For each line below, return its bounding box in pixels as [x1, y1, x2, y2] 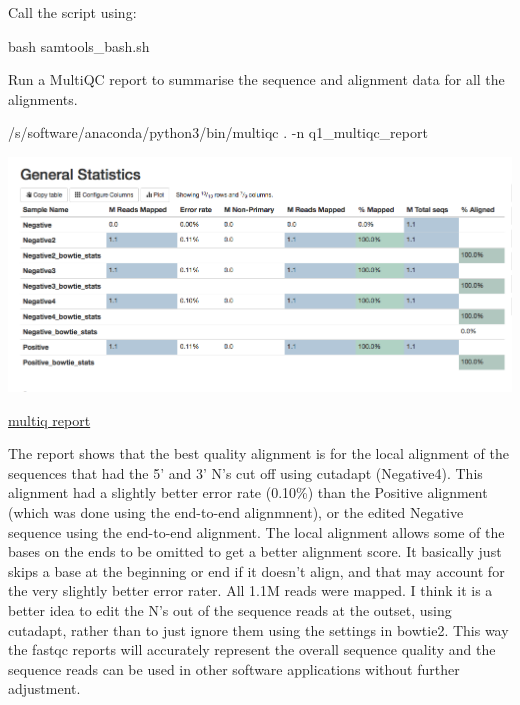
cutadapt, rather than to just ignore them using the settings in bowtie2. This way [8, 619, 509, 640]
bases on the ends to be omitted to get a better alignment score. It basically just [8, 541, 502, 562]
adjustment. [8, 678, 81, 699]
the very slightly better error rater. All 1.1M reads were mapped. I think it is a [8, 580, 493, 601]
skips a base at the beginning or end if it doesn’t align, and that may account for [8, 560, 505, 581]
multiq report [8, 409, 91, 430]
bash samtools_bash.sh [8, 35, 150, 56]
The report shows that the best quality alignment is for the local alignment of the [8, 443, 509, 464]
